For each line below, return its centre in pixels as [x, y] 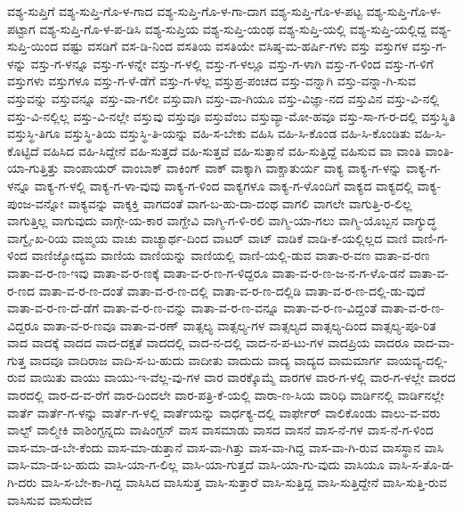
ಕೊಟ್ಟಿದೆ [23, 150]
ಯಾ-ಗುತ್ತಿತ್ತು [33, 168]
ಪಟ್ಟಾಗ [21, 28]
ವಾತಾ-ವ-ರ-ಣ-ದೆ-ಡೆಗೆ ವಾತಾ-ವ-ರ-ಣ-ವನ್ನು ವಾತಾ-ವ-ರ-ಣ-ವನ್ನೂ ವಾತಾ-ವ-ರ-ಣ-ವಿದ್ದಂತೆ [192, 308]
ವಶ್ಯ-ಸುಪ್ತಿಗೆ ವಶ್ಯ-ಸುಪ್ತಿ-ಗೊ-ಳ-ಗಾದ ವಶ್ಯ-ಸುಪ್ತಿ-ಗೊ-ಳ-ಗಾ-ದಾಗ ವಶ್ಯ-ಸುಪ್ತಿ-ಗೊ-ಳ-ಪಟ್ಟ [185, 11]
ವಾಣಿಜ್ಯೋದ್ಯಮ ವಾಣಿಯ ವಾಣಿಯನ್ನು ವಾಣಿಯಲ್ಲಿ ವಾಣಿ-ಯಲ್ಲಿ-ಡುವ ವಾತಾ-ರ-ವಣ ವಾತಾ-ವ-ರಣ [231, 255]
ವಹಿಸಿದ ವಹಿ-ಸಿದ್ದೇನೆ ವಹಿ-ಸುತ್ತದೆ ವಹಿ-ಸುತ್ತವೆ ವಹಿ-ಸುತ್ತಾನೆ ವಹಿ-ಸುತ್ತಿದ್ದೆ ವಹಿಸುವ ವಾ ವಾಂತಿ [232, 150]
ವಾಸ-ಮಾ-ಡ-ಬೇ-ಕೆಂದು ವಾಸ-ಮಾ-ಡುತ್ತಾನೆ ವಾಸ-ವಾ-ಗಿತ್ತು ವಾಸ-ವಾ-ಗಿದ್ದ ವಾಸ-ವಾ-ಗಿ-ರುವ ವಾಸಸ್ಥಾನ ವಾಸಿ [226, 447]
